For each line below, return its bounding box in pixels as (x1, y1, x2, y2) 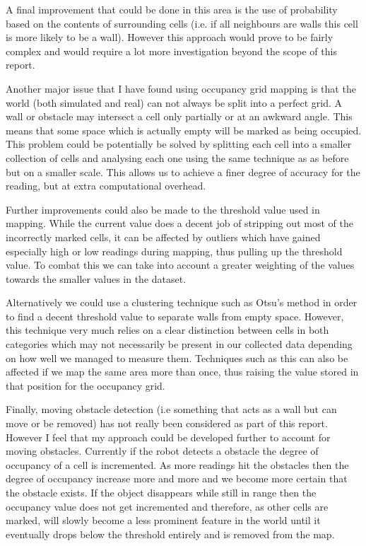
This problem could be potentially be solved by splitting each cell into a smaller (6, 136, 352, 151)
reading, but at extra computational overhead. (6, 178, 206, 193)
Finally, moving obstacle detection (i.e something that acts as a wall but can (6, 402, 337, 417)
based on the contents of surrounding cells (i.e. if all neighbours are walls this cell (6, 16, 358, 30)
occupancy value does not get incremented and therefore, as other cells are (6, 499, 329, 513)
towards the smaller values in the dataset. (6, 271, 187, 286)
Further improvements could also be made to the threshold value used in (6, 202, 320, 216)
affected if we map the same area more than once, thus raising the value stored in (6, 364, 359, 379)
